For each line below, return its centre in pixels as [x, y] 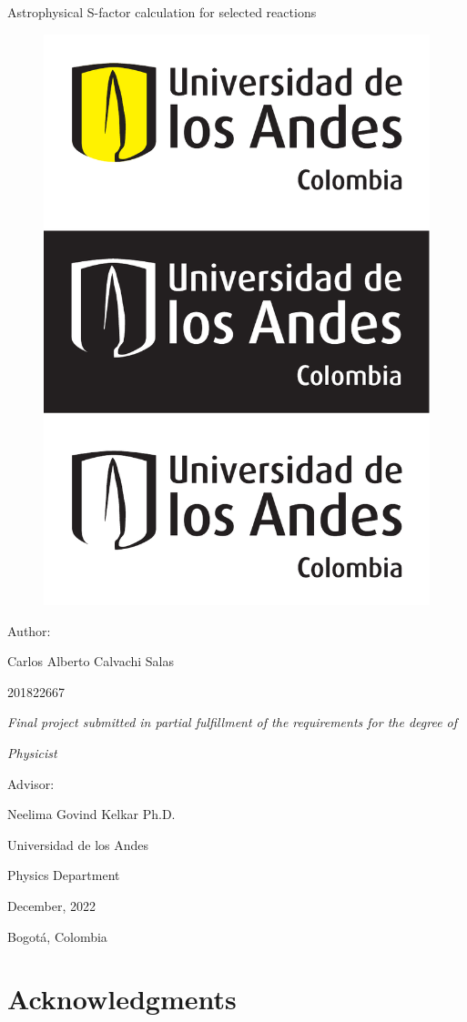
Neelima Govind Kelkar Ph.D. [91, 814]
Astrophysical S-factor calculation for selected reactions [162, 12]
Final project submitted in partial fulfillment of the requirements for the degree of [233, 722]
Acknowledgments [122, 999]
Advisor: [31, 783]
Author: [29, 630]
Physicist [32, 752]
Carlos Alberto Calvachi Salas [91, 661]
